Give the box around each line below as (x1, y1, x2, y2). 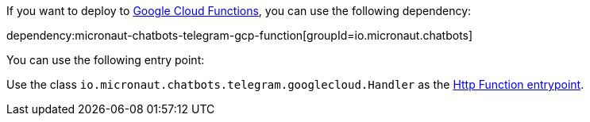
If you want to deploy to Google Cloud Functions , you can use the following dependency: (6, 4, 472, 17)
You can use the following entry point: (6, 53, 205, 67)
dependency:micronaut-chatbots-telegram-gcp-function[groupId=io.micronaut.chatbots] (6, 29, 473, 42)
